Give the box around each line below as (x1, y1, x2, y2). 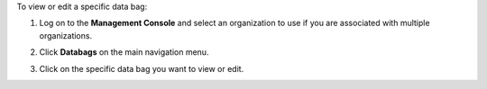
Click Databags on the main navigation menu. (39, 47, 209, 58)
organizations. (39, 30, 93, 40)
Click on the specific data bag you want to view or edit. (39, 63, 244, 74)
